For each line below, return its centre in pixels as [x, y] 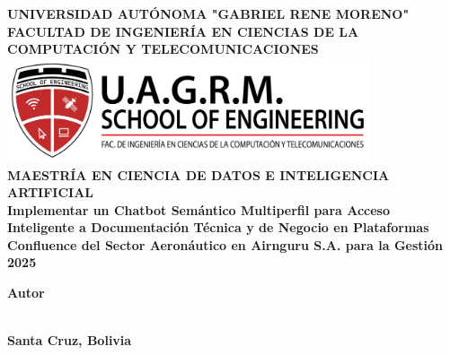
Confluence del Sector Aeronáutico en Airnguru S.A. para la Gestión [225, 244]
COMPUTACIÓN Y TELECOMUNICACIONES [163, 49]
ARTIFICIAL [51, 192]
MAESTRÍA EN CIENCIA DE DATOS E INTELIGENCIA [199, 174]
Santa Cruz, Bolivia [70, 340]
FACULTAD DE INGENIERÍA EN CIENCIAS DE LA [183, 31]
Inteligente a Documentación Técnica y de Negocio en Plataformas [218, 227]
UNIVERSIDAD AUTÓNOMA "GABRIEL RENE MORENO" [208, 13]
